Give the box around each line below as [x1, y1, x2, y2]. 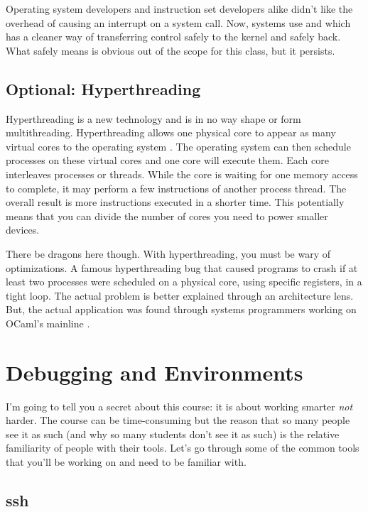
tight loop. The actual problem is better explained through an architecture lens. [6, 288, 354, 303]
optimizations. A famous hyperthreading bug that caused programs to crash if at [6, 260, 358, 275]
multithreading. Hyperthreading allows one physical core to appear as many [6, 125, 336, 140]
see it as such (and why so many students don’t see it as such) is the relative [6, 426, 340, 441]
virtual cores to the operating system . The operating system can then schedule [6, 138, 351, 153]
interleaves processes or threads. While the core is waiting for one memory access [6, 166, 358, 181]
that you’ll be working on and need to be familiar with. [6, 454, 247, 469]
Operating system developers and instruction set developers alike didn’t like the [6, 1, 353, 16]
